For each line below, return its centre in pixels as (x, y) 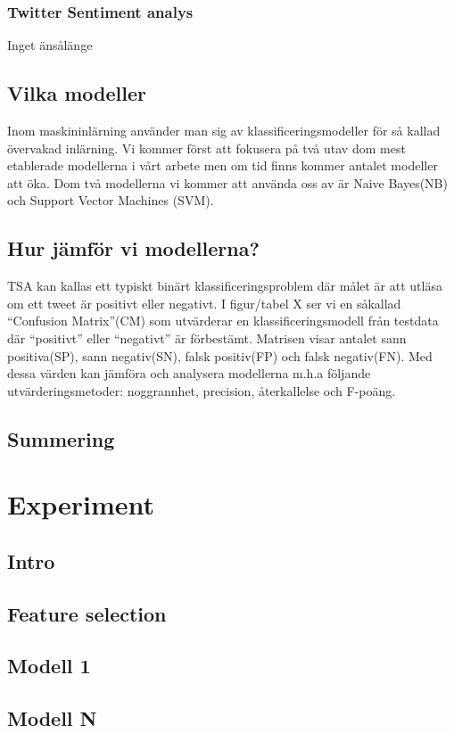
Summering (61, 438)
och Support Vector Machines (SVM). (111, 200)
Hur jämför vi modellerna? (133, 248)
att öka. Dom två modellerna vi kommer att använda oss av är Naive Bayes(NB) (227, 182)
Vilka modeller (77, 93)
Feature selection (87, 613)
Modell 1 (49, 666)
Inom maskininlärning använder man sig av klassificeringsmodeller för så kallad (224, 131)
